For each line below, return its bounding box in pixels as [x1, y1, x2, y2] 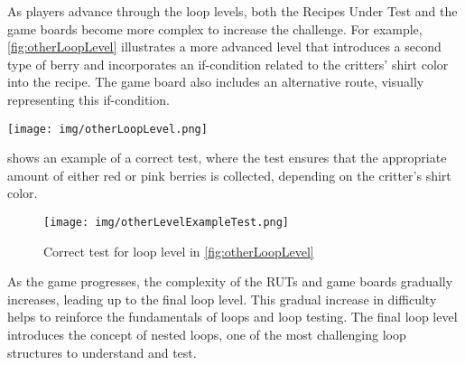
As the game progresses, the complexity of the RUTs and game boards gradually [7, 272, 453, 291]
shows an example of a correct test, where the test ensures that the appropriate [7, 148, 447, 167]
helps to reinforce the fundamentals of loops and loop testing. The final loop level [7, 307, 458, 326]
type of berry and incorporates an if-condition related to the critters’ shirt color [7, 54, 449, 73]
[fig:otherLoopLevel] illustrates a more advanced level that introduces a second [7, 37, 442, 56]
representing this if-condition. [7, 89, 170, 108]
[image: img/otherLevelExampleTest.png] [43, 216, 290, 229]
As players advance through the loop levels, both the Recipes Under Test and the [7, 2, 458, 20]
